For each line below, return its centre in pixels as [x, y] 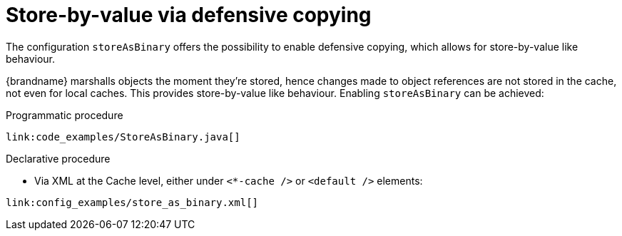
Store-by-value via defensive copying [189, 15]
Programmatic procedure [65, 115]
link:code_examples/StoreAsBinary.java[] [123, 137]
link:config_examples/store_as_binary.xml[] [132, 202]
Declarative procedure [58, 158]
